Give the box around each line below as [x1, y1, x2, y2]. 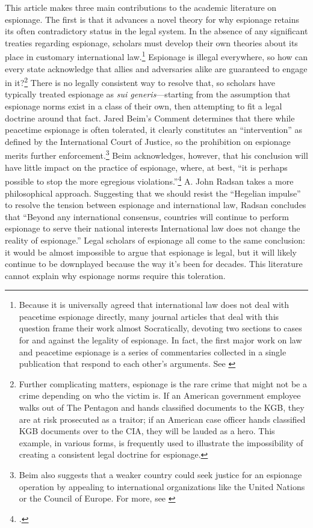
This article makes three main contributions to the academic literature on [5, 1, 277, 13]
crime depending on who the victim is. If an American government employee [19, 389, 301, 402]
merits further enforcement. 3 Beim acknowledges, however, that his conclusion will [5, 147, 308, 162]
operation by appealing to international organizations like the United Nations [19, 480, 305, 493]
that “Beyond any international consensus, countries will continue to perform [5, 210, 290, 223]
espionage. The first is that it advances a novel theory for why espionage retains [5, 13, 300, 25]
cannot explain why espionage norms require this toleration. [5, 269, 226, 281]
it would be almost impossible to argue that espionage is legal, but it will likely [5, 245, 297, 258]
